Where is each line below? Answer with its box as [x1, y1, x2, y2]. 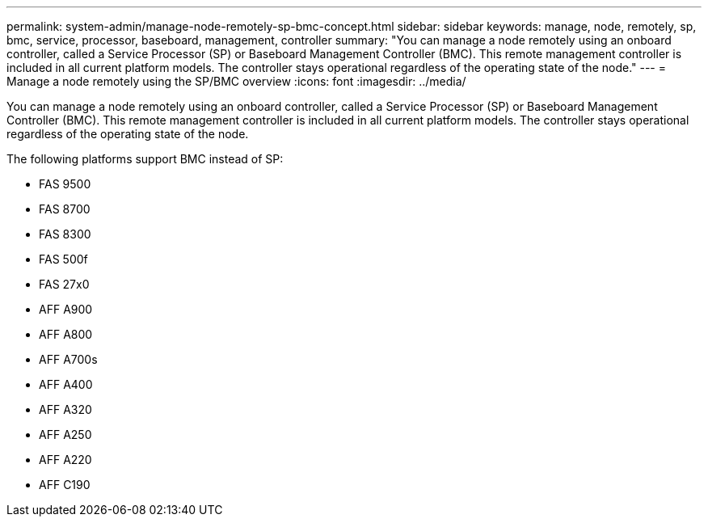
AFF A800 [39, 327, 93, 341]
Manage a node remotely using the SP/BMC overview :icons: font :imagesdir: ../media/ [6, 74, 466, 88]
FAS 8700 [39, 202, 91, 216]
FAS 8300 [39, 227, 91, 241]
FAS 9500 [39, 177, 91, 191]
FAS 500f [39, 252, 88, 266]
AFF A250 [39, 428, 92, 441]
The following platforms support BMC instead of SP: [6, 152, 284, 166]
